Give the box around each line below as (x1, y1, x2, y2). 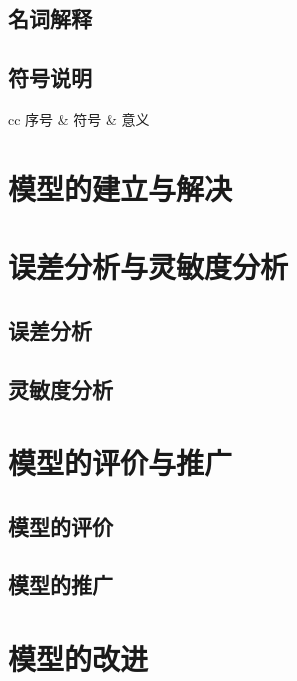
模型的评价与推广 (8, 442, 233, 483)
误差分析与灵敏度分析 (8, 246, 289, 287)
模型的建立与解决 (8, 167, 233, 208)
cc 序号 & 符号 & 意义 (8, 108, 150, 129)
